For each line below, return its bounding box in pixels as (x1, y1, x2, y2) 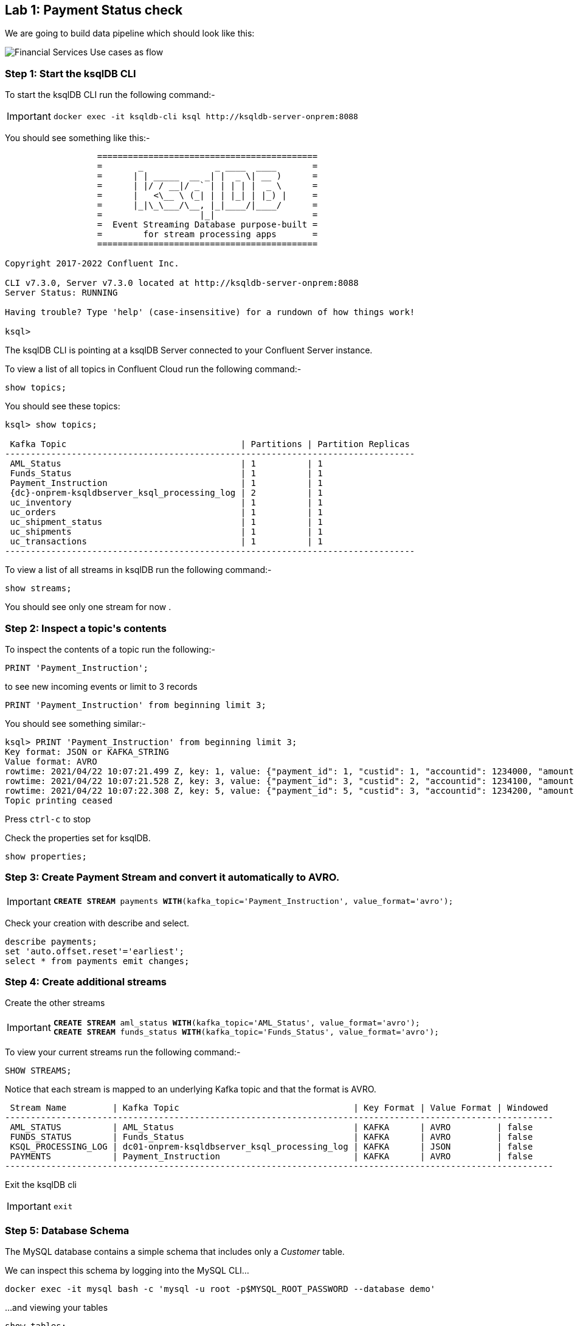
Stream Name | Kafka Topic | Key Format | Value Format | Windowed (10, 1103, 548, 1113)
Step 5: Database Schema (5, 1224, 130, 1237)
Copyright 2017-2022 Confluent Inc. (5, 259, 179, 269)
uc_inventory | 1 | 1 (10, 498, 323, 508)
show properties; (5, 851, 87, 861)
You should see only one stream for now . (5, 602, 171, 613)
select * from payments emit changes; (5, 956, 190, 966)
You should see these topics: (5, 401, 120, 412)
